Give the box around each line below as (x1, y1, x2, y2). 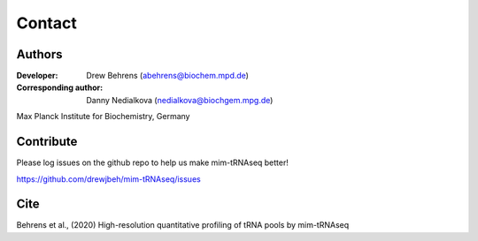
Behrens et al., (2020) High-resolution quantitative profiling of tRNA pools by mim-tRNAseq (16, 220, 350, 230)
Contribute (16, 134, 78, 149)
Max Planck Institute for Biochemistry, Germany (16, 111, 190, 122)
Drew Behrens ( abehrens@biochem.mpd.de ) (86, 71, 250, 81)
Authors (16, 47, 63, 62)
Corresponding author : (16, 82, 104, 93)
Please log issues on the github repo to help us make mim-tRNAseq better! (16, 157, 289, 168)
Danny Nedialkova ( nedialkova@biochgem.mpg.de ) (86, 94, 274, 105)
